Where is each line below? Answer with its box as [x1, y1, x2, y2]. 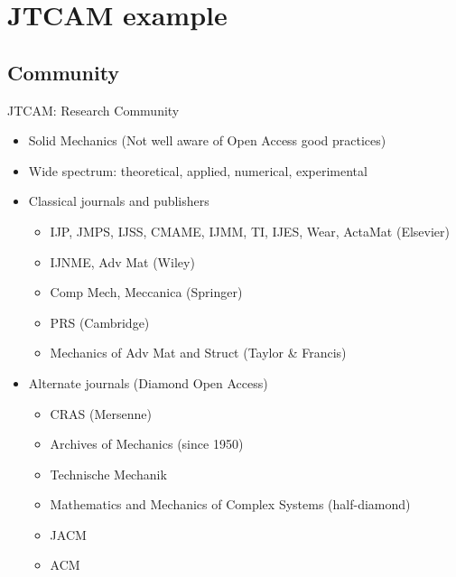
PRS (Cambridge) [50, 312, 150, 331]
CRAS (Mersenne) [50, 404, 152, 423]
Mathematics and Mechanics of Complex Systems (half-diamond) [50, 495, 411, 514]
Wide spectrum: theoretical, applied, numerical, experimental [28, 161, 368, 180]
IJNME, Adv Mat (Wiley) [50, 252, 195, 271]
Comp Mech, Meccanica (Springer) [50, 283, 243, 302]
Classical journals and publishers [28, 191, 209, 210]
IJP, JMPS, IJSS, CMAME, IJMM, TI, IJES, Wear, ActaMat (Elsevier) [50, 221, 450, 240]
